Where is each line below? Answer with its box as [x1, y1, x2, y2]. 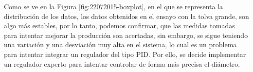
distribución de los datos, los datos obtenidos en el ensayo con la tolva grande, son [4, 11, 249, 21]
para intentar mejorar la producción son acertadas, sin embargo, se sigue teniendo [4, 30, 248, 40]
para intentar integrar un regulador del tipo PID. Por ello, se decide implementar [4, 49, 246, 59]
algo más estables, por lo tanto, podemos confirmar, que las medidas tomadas [4, 20, 235, 31]
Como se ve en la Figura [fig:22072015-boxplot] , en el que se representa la [4, 1, 223, 11]
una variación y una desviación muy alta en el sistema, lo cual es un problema [4, 39, 237, 50]
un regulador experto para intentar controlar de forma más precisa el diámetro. [4, 58, 240, 69]
